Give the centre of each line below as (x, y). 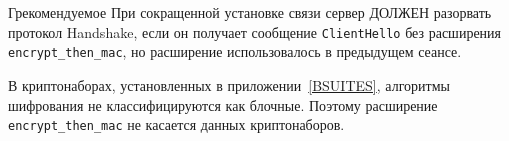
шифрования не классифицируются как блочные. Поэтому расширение (223, 104)
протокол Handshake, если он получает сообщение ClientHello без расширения (255, 31)
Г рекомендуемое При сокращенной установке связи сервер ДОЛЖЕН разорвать (250, 12)
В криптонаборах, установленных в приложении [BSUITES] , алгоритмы (229, 84)
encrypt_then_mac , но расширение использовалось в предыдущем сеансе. (235, 51)
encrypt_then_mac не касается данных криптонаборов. (176, 124)
